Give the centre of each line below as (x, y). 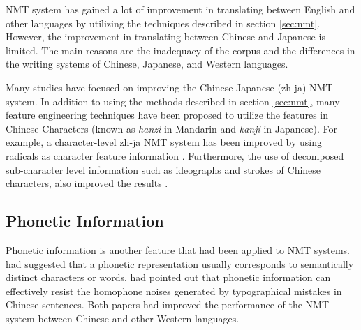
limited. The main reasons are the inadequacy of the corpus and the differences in (180, 50)
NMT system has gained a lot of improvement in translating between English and (180, 9)
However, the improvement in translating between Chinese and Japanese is (165, 37)
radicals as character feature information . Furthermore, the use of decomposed (175, 155)
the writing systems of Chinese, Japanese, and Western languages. (147, 64)
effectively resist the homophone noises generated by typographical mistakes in (174, 291)
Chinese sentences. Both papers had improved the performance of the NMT (168, 305)
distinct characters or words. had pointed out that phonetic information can (168, 277)
